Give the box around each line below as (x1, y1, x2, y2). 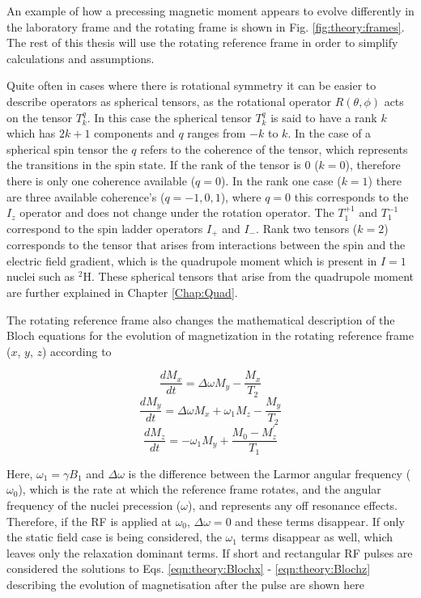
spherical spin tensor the (6, 140, 128, 157)
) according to (41, 342, 112, 359)
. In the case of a (287, 125, 372, 142)
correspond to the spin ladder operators (6, 219, 203, 236)
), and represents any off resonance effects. (188, 496, 398, 513)
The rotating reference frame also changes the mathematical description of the (6, 311, 395, 328)
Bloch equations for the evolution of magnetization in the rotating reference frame (6, 327, 414, 344)
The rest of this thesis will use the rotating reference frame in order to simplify (6, 34, 398, 51)
